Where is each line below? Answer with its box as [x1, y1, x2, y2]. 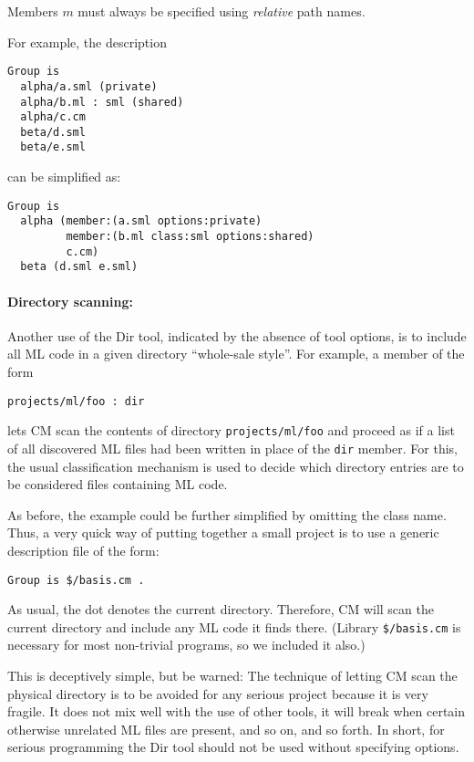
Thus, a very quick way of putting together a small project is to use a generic [7, 523, 439, 542]
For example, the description [7, 32, 167, 51]
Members [7, 2, 58, 20]
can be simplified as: [7, 167, 121, 186]
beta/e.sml [20, 141, 86, 154]
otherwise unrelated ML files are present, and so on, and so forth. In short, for [7, 719, 445, 738]
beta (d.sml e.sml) [20, 260, 139, 274]
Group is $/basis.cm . [7, 573, 145, 587]
